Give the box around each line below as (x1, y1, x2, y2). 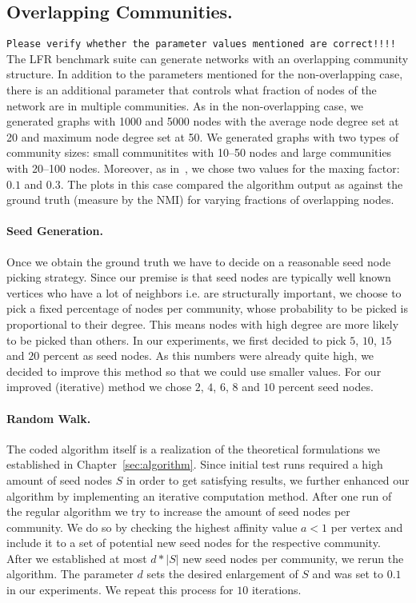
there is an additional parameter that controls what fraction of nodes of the (6, 82, 377, 98)
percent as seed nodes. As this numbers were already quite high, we (42, 347, 374, 364)
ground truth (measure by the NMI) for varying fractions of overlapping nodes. (6, 191, 394, 208)
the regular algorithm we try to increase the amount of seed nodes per (6, 503, 350, 520)
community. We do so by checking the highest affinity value (6, 518, 298, 535)
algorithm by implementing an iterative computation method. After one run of (6, 487, 392, 504)
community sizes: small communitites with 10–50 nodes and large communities (6, 144, 392, 161)
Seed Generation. (6, 222, 104, 239)
